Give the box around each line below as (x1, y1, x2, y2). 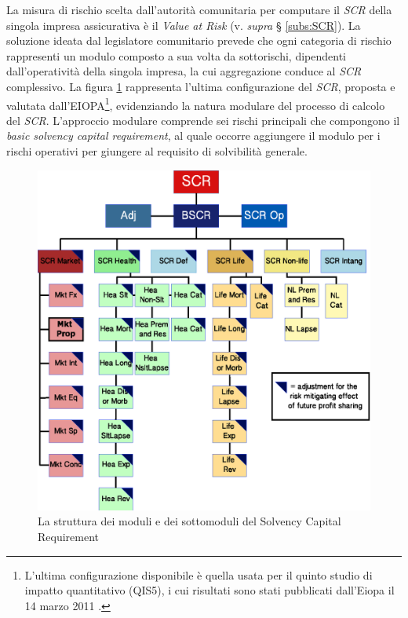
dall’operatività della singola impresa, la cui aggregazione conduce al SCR (6, 63, 362, 79)
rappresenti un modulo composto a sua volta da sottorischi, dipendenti (6, 47, 346, 64)
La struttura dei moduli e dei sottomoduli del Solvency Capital (38, 513, 341, 529)
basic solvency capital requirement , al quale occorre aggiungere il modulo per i (6, 127, 381, 144)
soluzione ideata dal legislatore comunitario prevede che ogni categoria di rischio (6, 32, 392, 49)
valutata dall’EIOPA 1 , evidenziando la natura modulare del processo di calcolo (6, 94, 385, 113)
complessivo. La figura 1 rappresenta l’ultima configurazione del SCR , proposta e (6, 78, 395, 94)
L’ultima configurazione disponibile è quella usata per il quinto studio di (24, 566, 373, 583)
